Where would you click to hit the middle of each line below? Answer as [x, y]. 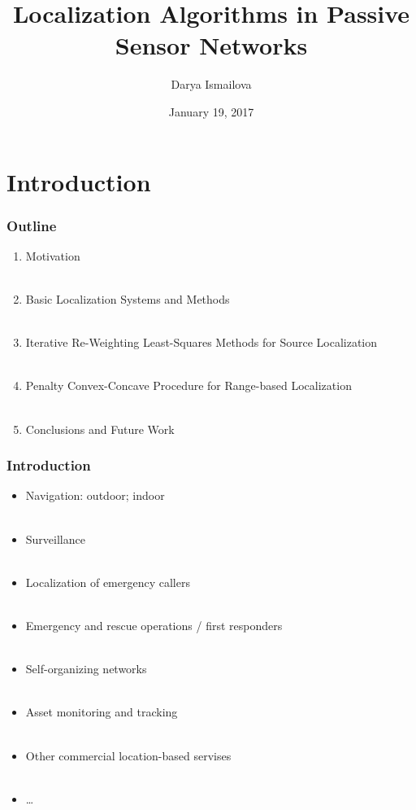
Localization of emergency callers [108, 582]
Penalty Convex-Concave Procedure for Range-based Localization [188, 385]
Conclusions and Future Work [100, 429]
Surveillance [55, 539]
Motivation [53, 255]
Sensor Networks [211, 45]
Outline [32, 225]
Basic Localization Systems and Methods [128, 299]
